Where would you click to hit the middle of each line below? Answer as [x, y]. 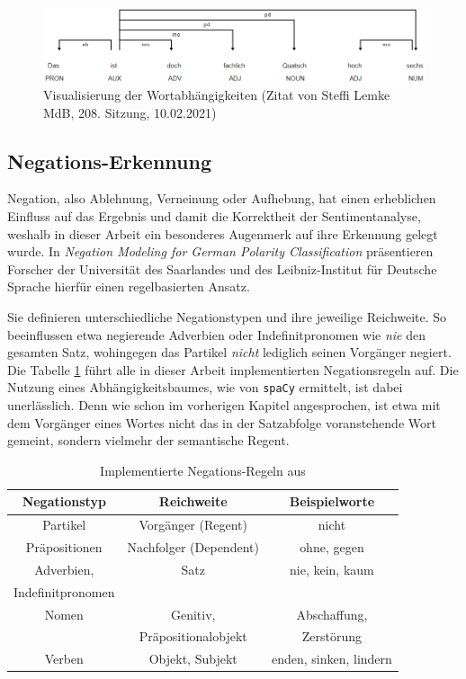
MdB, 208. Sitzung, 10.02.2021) [130, 112]
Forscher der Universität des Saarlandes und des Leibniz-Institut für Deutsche [222, 268]
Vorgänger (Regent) [193, 525]
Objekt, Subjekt [193, 659]
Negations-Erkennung [109, 161]
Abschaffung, [332, 614]
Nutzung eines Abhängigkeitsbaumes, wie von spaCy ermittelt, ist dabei [205, 387]
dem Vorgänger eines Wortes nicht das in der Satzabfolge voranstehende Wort [222, 422]
